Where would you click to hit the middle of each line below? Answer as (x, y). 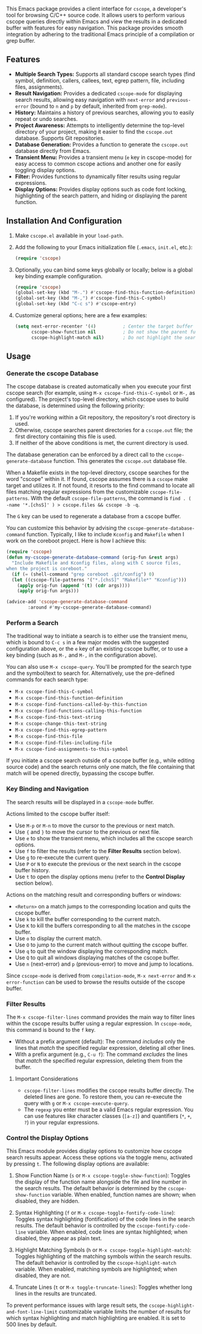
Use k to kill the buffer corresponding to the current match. (88, 919)
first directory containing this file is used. (66, 436)
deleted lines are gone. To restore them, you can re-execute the (103, 1097)
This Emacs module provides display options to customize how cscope (94, 1151)
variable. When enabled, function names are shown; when (124, 1195)
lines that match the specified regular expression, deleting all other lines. (105, 1047)
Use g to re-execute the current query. (62, 857)
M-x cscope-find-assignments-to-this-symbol (72, 749)
